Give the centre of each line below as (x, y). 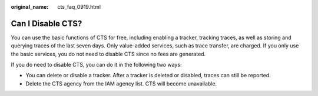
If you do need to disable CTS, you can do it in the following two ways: (96, 65)
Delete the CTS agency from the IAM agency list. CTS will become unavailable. (121, 83)
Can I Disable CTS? (47, 23)
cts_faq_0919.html (79, 7)
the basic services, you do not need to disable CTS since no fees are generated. (108, 54)
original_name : (30, 7)
